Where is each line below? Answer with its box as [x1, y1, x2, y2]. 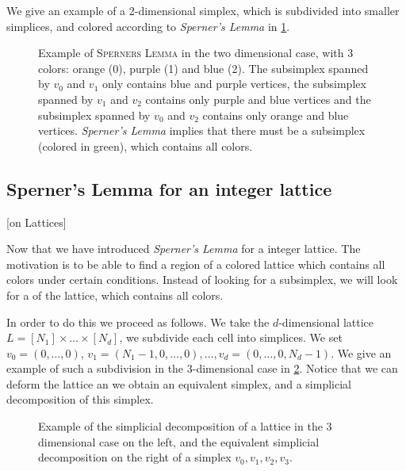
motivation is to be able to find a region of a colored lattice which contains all [6, 255, 385, 272]
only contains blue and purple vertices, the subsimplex [101, 75, 366, 92]
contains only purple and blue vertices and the [145, 90, 371, 107]
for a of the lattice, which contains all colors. [6, 286, 224, 303]
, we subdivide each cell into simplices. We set [119, 329, 343, 346]
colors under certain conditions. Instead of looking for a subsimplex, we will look [6, 271, 398, 288]
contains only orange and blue [202, 106, 349, 123]
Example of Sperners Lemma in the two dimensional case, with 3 [38, 44, 354, 61]
